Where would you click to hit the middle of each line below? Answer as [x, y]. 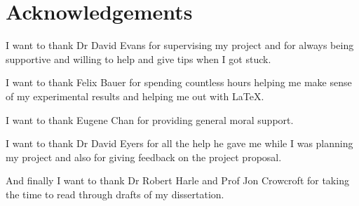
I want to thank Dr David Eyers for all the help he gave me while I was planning [179, 143]
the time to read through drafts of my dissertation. [115, 194]
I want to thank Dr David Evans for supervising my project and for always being [180, 45]
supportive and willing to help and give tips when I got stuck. [138, 59]
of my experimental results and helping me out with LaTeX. [135, 96]
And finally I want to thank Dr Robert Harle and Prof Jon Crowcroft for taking [177, 180]
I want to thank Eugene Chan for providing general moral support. [150, 119]
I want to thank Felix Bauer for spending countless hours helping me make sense [179, 82]
